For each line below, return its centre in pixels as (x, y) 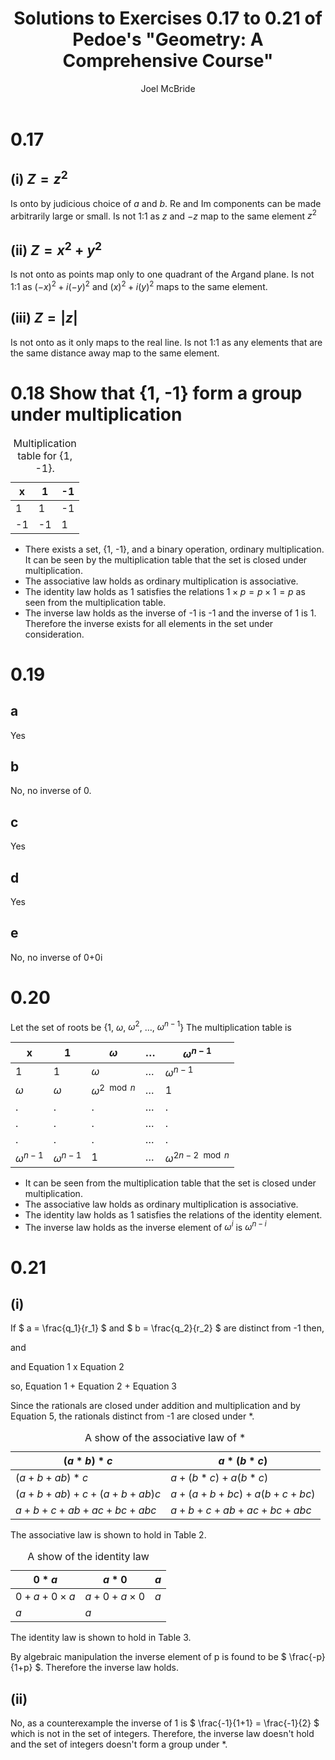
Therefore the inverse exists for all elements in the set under (149, 623)
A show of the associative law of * (165, 1438)
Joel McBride (168, 88)
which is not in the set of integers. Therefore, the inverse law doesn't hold (162, 1734)
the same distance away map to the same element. (115, 353)
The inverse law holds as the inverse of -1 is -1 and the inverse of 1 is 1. (170, 613)
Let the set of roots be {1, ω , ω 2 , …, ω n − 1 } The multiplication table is (151, 1026)
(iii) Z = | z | (44, 318)
